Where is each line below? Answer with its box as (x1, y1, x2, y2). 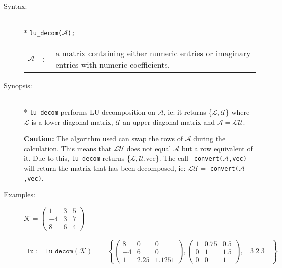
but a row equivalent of (181, 143, 253, 153)
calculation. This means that (24, 143, 112, 153)
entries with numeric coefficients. (55, 58, 170, 70)
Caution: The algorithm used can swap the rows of (24, 133, 183, 144)
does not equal (126, 143, 171, 153)
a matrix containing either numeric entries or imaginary (55, 47, 251, 59)
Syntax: (4, 1, 27, 11)
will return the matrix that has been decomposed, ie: (24, 163, 186, 173)
